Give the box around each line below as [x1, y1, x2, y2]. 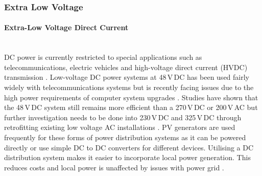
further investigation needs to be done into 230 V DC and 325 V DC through [4, 112, 242, 122]
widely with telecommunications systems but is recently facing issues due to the [4, 82, 254, 93]
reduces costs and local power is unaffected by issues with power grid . [4, 162, 224, 172]
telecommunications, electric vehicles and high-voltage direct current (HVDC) [4, 61, 248, 72]
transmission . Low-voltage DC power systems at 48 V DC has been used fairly [4, 72, 249, 82]
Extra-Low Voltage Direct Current [4, 22, 129, 33]
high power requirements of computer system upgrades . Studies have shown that [4, 92, 258, 102]
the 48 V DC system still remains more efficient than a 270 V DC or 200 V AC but [4, 102, 258, 113]
